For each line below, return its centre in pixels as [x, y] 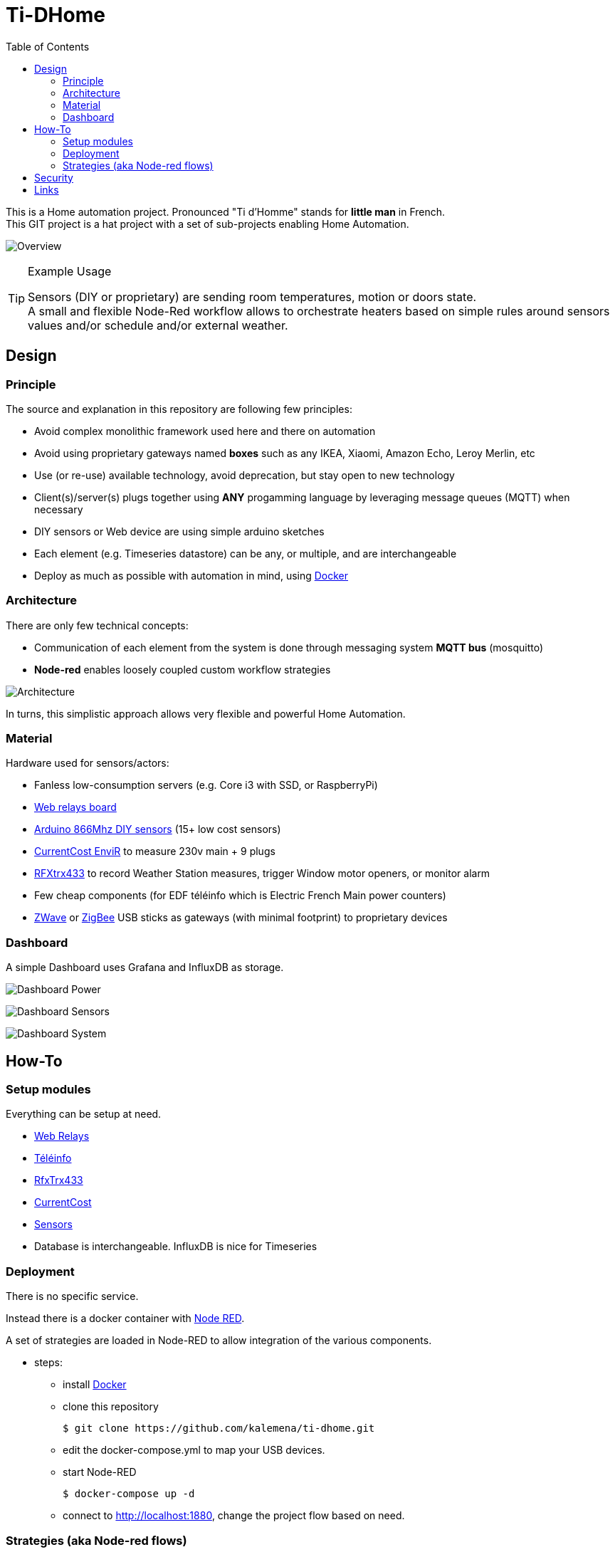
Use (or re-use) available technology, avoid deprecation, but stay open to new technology [245, 475]
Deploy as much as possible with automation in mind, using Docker [191, 575]
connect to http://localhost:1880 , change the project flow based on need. [234, 1516]
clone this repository [111, 1407]
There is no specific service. [72, 1296]
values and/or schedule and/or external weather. [158, 325]
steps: [48, 1363]
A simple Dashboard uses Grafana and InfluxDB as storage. [145, 968]
